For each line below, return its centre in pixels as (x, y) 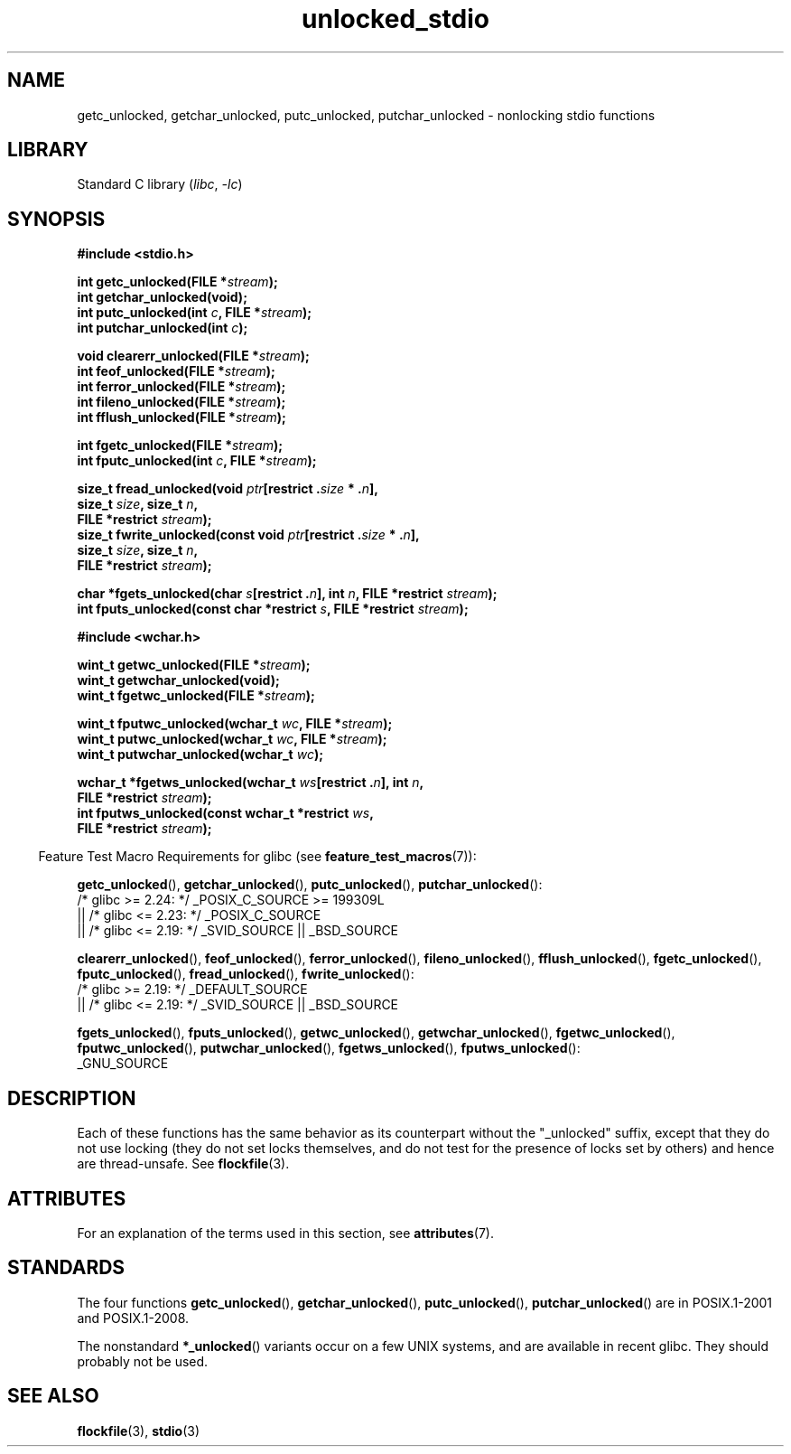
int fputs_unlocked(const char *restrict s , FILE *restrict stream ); (273, 609)
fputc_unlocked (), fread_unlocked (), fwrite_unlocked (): (246, 974)
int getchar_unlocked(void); (162, 297)
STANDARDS (66, 1268)
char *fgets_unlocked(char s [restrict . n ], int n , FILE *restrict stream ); (287, 594)
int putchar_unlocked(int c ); (163, 328)
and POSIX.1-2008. (133, 1318)
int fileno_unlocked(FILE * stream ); (181, 402)
